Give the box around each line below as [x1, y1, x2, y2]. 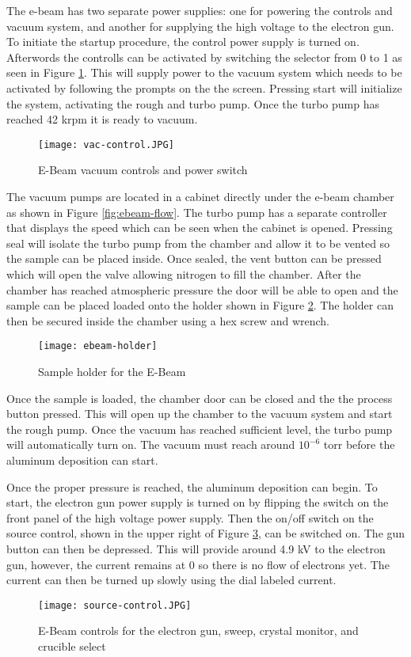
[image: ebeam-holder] [38, 340, 158, 352]
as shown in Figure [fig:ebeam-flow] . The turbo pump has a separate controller [6, 203, 387, 220]
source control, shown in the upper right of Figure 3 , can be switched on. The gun [6, 525, 405, 541]
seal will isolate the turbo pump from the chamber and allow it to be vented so [6, 234, 390, 251]
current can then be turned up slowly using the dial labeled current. [6, 572, 337, 588]
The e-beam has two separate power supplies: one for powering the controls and [6, 2, 393, 18]
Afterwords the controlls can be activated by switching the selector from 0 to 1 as [6, 48, 402, 65]
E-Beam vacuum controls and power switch [38, 161, 248, 178]
